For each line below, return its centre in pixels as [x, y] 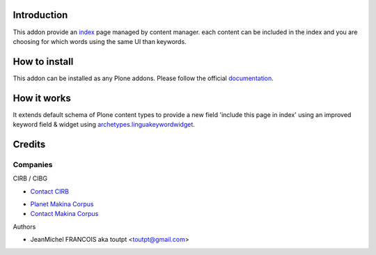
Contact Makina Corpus [64, 214]
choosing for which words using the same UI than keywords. [100, 41]
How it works [42, 98]
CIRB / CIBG [30, 178]
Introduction [40, 15]
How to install [43, 62]
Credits [29, 144]
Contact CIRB [50, 191]
